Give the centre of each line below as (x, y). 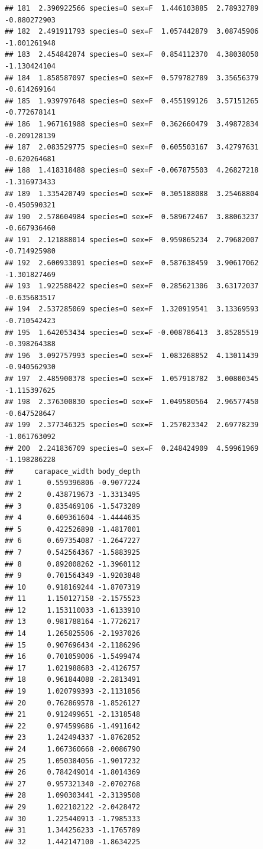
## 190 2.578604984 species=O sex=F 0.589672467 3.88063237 (132, 217)
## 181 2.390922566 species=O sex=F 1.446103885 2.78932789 (132, 8)
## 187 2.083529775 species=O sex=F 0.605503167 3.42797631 (132, 147)
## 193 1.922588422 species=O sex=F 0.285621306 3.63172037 (132, 286)
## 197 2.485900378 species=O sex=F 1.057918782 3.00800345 (132, 379)
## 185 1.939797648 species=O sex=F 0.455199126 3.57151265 (132, 101)
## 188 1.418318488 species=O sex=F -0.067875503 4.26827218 (132, 170)
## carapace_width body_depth (73, 471)
